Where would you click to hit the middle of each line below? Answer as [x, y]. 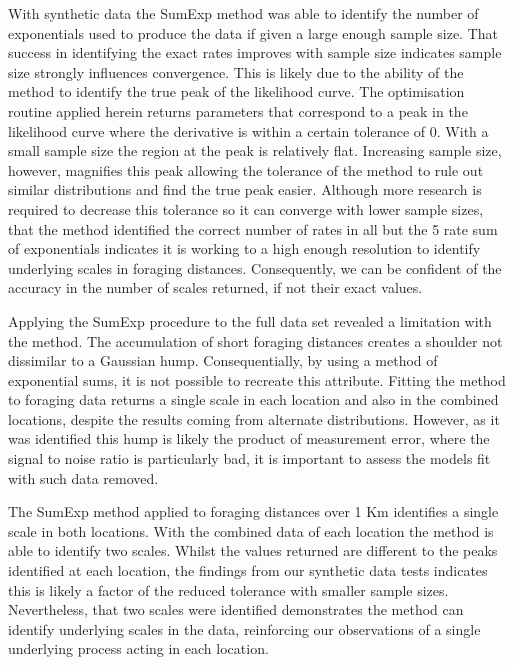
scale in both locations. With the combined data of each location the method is [251, 530]
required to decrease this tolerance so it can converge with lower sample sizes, [246, 208]
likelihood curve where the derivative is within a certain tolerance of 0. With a [248, 130]
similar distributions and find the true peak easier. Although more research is [245, 189]
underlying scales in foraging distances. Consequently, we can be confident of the [255, 267]
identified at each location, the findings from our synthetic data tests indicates [248, 570]
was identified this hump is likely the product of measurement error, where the [249, 438]
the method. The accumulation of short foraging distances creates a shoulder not [255, 340]
